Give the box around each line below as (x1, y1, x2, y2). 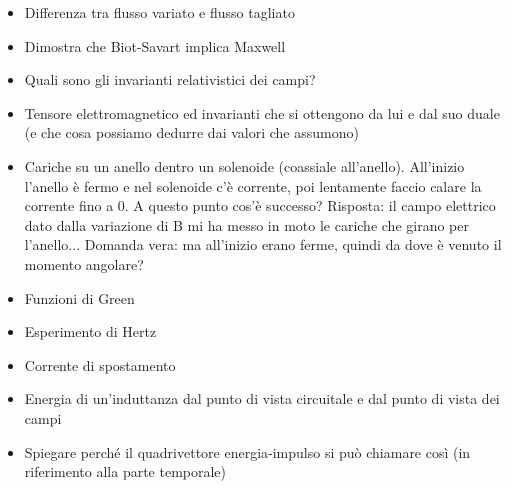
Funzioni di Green (24, 287, 135, 308)
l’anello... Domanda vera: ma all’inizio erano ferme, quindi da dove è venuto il (24, 234, 502, 255)
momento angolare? (24, 253, 144, 274)
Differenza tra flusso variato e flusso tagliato (24, 2, 295, 22)
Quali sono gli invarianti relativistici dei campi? (24, 69, 316, 90)
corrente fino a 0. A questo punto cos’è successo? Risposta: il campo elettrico (24, 195, 496, 216)
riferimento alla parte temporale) (24, 461, 227, 482)
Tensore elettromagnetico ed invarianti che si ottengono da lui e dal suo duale (24, 102, 500, 123)
